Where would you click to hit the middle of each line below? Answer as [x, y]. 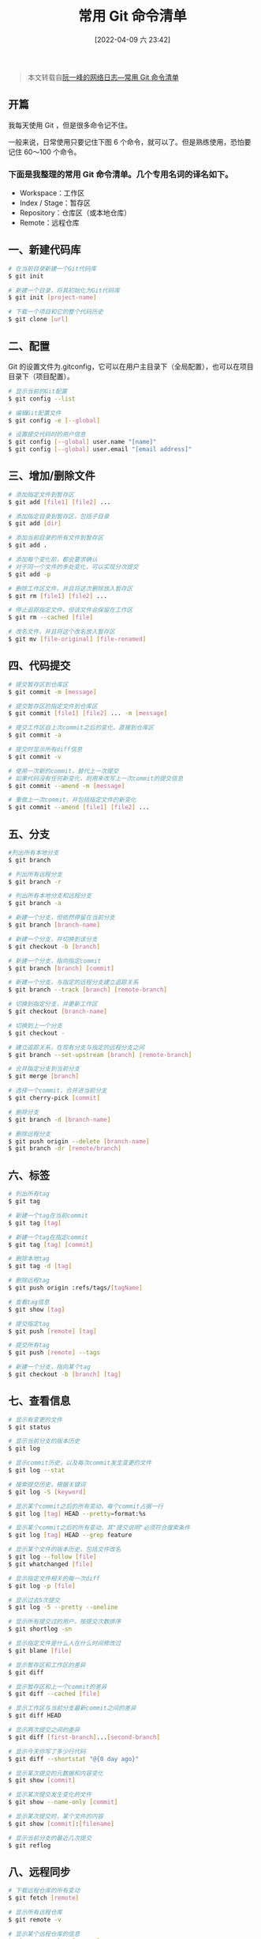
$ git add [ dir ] [35, 524]
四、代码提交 [39, 666]
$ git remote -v [35, 1920]
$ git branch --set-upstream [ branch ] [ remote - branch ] [100, 1055]
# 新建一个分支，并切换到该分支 [53, 939]
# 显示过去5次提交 [34, 1600]
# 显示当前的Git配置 [38, 391]
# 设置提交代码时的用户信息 [47, 435]
